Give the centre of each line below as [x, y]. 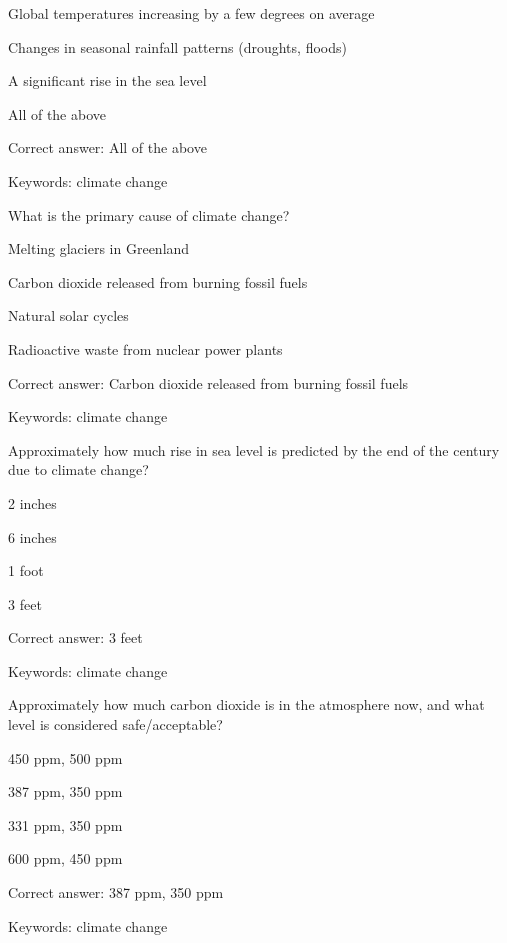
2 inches [32, 502]
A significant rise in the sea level [107, 80]
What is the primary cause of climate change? [149, 214]
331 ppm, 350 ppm [65, 824]
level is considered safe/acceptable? [115, 724]
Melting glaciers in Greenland [99, 248]
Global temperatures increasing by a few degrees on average [191, 13]
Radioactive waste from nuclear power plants [145, 348]
